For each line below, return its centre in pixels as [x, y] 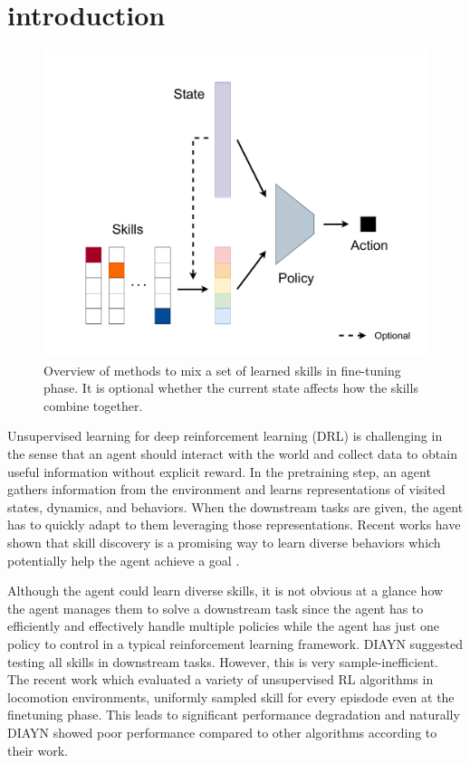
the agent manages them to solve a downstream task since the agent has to [216, 608]
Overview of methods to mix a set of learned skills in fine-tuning [222, 370]
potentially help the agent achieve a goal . [124, 560]
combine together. [93, 405]
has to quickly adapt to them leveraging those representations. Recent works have [234, 525]
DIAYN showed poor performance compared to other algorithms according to [222, 732]
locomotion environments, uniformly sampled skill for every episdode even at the [231, 696]
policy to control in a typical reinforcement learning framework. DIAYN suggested [235, 643]
